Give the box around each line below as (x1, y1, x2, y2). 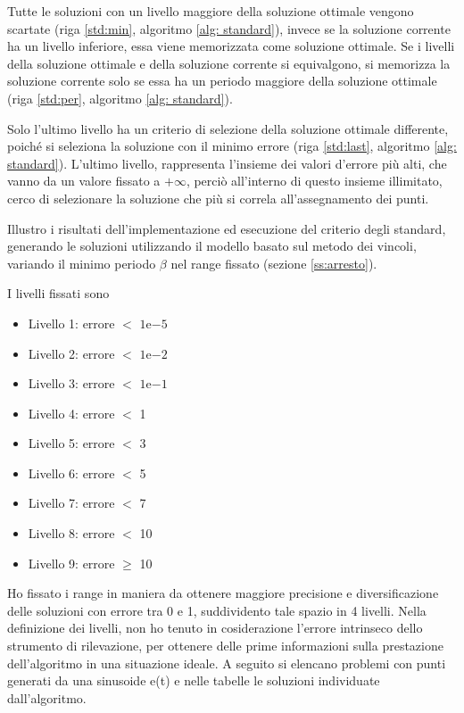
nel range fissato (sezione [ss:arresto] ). (170, 253, 377, 272)
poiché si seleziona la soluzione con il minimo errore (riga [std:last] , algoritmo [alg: (7, 137, 457, 155)
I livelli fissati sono (7, 284, 110, 303)
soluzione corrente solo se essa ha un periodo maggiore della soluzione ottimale (7, 71, 437, 90)
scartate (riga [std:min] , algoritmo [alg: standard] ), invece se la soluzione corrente (7, 19, 451, 37)
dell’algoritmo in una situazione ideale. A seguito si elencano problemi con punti (7, 653, 446, 672)
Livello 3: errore (28, 374, 115, 393)
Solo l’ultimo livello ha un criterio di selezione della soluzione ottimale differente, (7, 119, 449, 137)
